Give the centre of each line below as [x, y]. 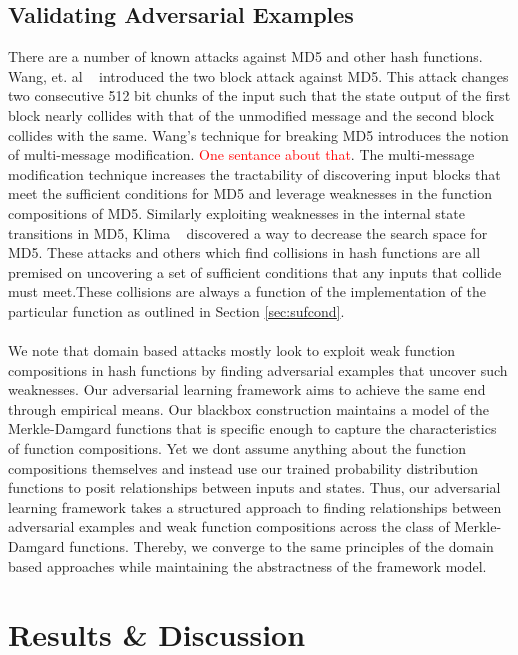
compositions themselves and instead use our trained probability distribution [243, 467]
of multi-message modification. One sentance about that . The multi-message [241, 154]
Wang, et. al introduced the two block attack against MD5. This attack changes [258, 75]
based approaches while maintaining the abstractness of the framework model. [247, 565]
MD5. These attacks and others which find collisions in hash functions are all [244, 252]
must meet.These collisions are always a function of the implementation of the [247, 291]
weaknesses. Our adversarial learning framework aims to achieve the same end [247, 389]
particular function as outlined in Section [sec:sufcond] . [176, 310]
